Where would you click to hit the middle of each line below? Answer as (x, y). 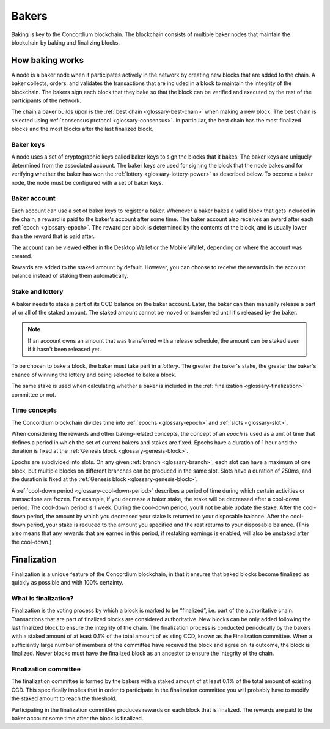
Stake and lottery (37, 292)
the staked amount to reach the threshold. (64, 698)
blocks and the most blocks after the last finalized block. (82, 129)
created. (22, 256)
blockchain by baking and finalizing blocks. (66, 42)
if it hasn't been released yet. (64, 350)
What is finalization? (42, 598)
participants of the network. (46, 100)
